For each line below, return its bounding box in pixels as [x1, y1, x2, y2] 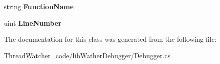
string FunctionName [4, 1, 74, 11]
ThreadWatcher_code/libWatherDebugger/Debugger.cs [4, 50, 171, 60]
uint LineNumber [4, 17, 62, 28]
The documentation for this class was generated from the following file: [4, 34, 217, 44]
